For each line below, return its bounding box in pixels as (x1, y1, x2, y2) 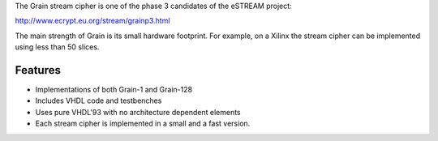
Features (15, 63, 61, 77)
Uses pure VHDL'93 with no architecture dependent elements (35, 107, 241, 117)
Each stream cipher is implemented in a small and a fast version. (35, 118, 251, 129)
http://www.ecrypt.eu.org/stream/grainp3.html (15, 16, 170, 26)
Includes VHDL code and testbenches (35, 96, 162, 105)
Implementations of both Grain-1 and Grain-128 (35, 85, 193, 95)
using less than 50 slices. (15, 42, 100, 52)
